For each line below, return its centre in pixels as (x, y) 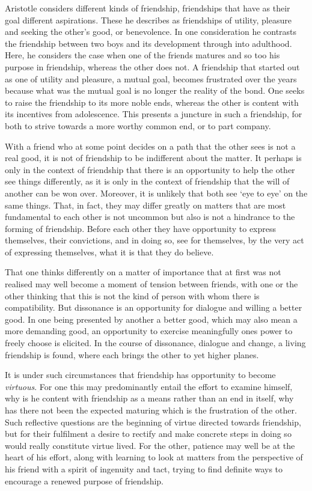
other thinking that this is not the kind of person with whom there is (132, 295)
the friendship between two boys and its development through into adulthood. (148, 43)
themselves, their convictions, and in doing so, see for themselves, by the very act (154, 240)
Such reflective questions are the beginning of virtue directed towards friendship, (153, 422)
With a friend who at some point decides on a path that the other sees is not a (150, 146)
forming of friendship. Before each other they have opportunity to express (141, 228)
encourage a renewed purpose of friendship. (84, 480)
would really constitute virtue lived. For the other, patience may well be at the (150, 445)
